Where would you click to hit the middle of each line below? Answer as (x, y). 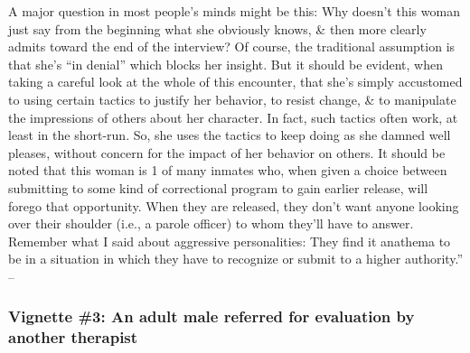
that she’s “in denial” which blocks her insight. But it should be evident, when (226, 64)
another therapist (73, 337)
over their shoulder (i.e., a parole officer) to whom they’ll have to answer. (211, 223)
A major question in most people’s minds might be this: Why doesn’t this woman (234, 11)
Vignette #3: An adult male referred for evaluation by (211, 316)
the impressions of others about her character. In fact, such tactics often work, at (233, 117)
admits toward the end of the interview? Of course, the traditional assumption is (232, 46)
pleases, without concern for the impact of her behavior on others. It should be (227, 152)
